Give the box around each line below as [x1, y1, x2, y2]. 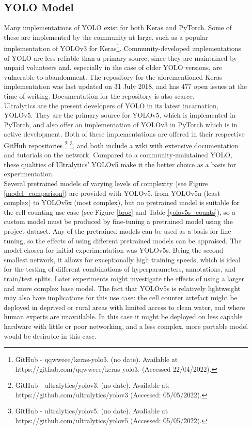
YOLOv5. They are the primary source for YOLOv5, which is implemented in [4, 110, 236, 120]
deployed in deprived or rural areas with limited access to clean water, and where [4, 302, 245, 312]
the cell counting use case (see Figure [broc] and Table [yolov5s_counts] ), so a [4, 206, 236, 217]
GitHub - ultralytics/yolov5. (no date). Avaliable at [15, 406, 168, 416]
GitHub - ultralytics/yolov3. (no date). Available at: [15, 380, 170, 390]
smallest [4, 254, 28, 264]
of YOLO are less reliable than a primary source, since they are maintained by [4, 52, 237, 63]
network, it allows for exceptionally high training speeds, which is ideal [30, 254, 240, 264]
